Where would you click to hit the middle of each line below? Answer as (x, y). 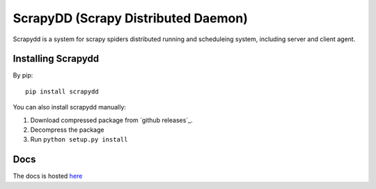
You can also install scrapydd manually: (70, 107)
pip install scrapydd (62, 91)
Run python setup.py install (79, 139)
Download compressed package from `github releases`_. (111, 120)
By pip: (23, 75)
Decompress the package (67, 130)
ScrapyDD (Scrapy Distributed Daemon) (131, 18)
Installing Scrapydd (56, 59)
